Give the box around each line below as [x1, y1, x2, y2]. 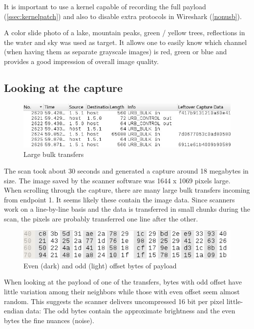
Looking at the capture [4, 80, 123, 95]
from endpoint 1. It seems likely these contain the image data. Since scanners [4, 194, 235, 204]
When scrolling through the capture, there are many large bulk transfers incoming [4, 185, 250, 195]
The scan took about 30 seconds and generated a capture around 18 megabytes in [4, 165, 249, 175]
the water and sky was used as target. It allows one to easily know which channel [4, 37, 247, 47]
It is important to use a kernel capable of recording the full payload [4, 1, 206, 11]
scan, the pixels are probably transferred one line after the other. [4, 213, 198, 223]
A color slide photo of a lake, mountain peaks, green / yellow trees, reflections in [4, 27, 245, 38]
